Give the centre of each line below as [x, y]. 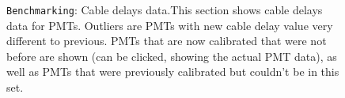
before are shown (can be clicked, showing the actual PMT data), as [172, 56]
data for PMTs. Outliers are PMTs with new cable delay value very [170, 25]
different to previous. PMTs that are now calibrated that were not [167, 41]
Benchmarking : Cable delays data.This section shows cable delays [165, 9]
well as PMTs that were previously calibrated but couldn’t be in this [173, 72]
